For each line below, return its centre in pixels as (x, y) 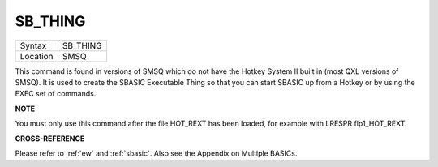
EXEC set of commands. (56, 94)
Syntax (33, 45)
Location (36, 56)
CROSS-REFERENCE (50, 139)
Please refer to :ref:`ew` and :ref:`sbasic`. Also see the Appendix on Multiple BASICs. (156, 153)
